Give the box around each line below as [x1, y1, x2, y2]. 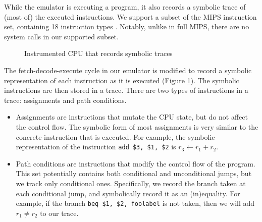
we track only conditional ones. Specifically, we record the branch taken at [16, 178, 246, 188]
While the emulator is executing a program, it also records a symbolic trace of [4, 2, 246, 12]
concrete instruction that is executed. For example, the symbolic [16, 131, 215, 142]
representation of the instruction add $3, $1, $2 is [16, 141, 176, 152]
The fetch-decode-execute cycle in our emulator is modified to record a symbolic [4, 65, 252, 75]
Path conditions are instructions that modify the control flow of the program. [16, 158, 255, 169]
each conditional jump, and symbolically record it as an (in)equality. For [16, 188, 240, 198]
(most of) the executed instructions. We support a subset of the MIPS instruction [4, 11, 257, 22]
